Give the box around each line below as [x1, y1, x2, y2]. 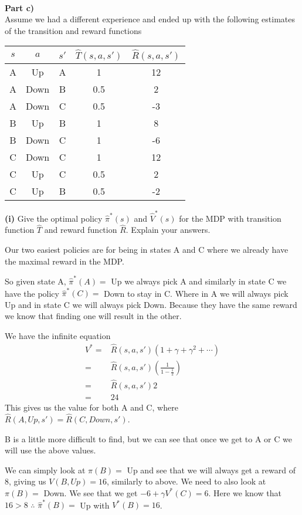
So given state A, [5, 275, 66, 287]
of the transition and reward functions [5, 24, 142, 36]
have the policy [5, 287, 59, 299]
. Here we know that [208, 486, 281, 499]
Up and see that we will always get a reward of [127, 463, 296, 476]
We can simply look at [5, 463, 86, 476]
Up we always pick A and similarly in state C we [111, 275, 287, 287]
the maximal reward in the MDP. [5, 255, 124, 267]
